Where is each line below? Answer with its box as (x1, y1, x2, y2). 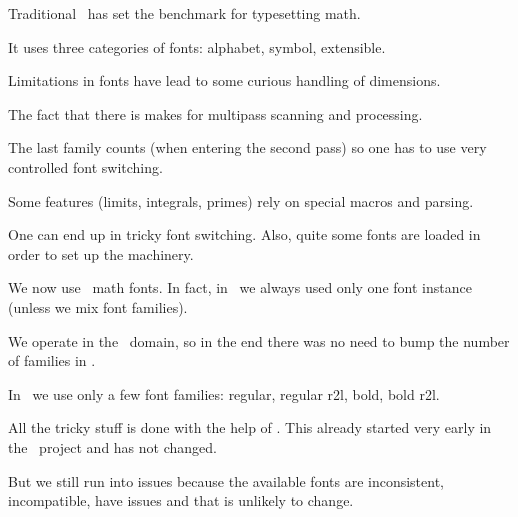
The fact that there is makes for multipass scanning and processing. (8, 103, 423, 124)
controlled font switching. (8, 156, 163, 177)
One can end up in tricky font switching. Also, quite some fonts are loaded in (8, 224, 481, 245)
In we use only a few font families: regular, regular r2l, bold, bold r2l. (8, 383, 440, 404)
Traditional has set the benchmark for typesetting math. (8, 3, 361, 23)
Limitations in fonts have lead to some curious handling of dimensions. (8, 70, 441, 91)
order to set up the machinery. (8, 243, 194, 264)
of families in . (8, 350, 96, 371)
